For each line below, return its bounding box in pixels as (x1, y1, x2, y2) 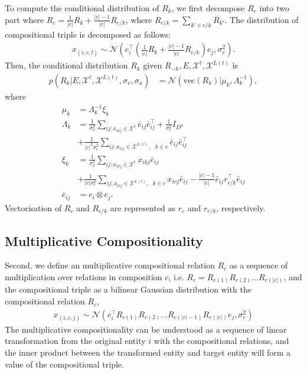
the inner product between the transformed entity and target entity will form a (5, 346, 291, 359)
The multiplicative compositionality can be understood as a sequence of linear (5, 323, 287, 335)
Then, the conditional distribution (5, 59, 128, 71)
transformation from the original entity (5, 334, 146, 347)
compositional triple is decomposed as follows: (5, 28, 171, 40)
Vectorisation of (5, 201, 62, 214)
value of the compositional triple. (5, 357, 124, 370)
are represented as (110, 201, 176, 214)
